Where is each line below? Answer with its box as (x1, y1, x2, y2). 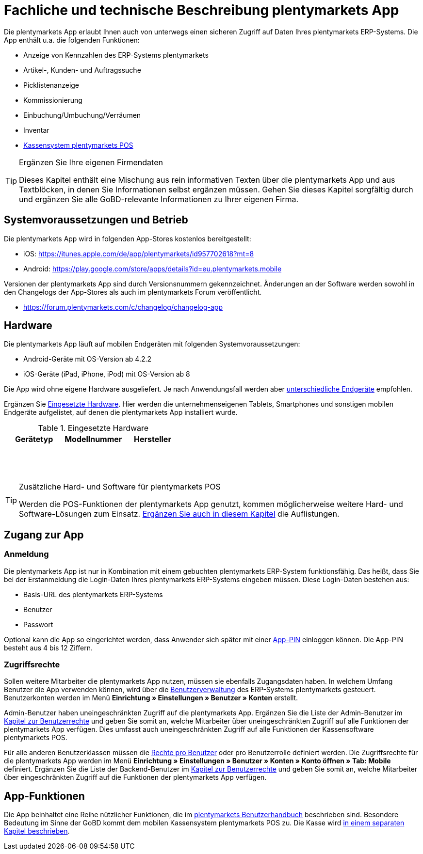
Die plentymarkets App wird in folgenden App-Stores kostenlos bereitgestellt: (4, 234, 251, 243)
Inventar (23, 126, 49, 134)
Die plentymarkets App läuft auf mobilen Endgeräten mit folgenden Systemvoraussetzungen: (4, 340, 300, 348)
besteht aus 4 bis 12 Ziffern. (4, 643, 93, 652)
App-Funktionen (4, 790, 85, 802)
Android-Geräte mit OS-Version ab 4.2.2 (23, 355, 152, 364)
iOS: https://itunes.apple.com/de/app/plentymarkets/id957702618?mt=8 (23, 249, 254, 258)
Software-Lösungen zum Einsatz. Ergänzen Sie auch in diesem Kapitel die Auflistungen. (19, 509, 340, 519)
